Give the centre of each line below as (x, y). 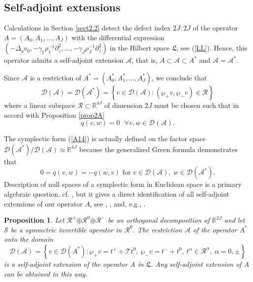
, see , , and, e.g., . (118, 203)
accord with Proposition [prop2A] (54, 115)
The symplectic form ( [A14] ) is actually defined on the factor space (105, 139)
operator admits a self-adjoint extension (64, 60)
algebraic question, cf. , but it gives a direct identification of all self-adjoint (117, 193)
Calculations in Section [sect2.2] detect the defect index (87, 28)
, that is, (145, 60)
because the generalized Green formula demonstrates (158, 149)
